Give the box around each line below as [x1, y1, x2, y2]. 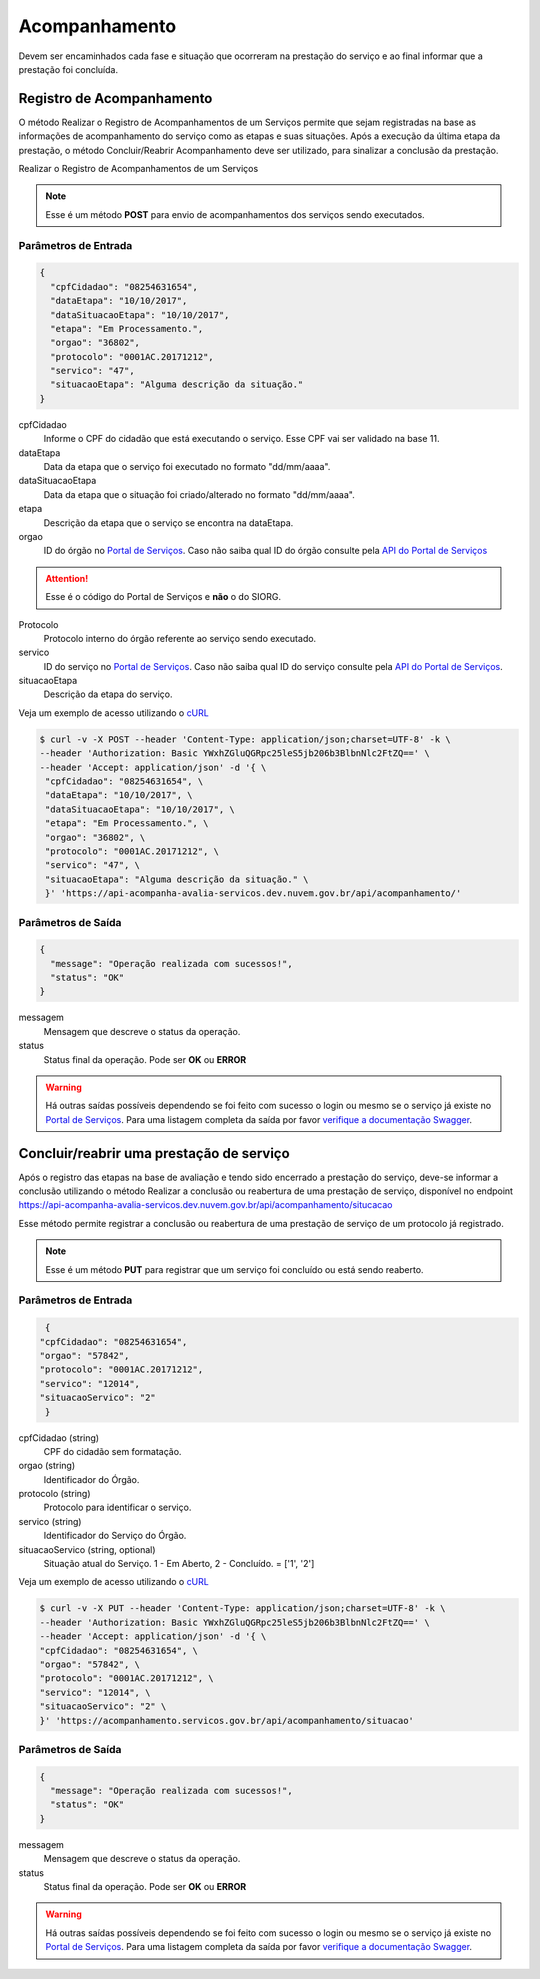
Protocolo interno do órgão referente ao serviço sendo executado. [43, 632, 317, 644]
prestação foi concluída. [18, 63, 119, 75]
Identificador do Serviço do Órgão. [43, 1530, 187, 1542]
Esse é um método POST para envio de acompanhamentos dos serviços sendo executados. [45, 208, 425, 220]
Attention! [45, 572, 89, 584]
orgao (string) [18, 1460, 76, 1472]
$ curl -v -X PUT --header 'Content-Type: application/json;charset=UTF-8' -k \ [39, 1603, 446, 1614]
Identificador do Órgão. [43, 1473, 140, 1485]
